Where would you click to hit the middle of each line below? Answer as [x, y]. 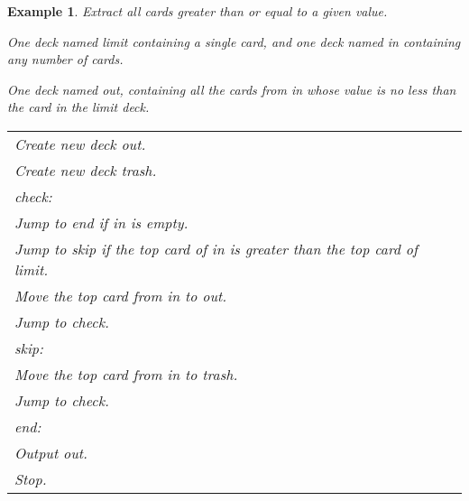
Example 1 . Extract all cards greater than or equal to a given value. [198, 11]
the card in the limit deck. [78, 107]
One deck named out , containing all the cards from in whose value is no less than [232, 89]
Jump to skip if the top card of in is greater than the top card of [216, 248]
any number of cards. [65, 59]
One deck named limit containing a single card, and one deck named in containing [234, 41]
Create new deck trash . [86, 170]
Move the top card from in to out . [121, 295]
